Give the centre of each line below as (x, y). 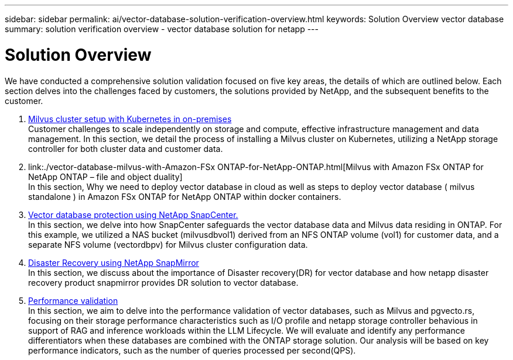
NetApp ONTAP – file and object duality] (105, 176)
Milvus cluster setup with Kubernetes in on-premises (130, 119)
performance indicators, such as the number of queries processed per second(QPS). (192, 350)
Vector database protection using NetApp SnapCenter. (133, 214)
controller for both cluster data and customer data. (126, 148)
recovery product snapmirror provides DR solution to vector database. (163, 282)
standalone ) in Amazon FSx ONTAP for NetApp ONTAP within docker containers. (185, 196)
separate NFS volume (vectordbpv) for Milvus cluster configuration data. (168, 244)
